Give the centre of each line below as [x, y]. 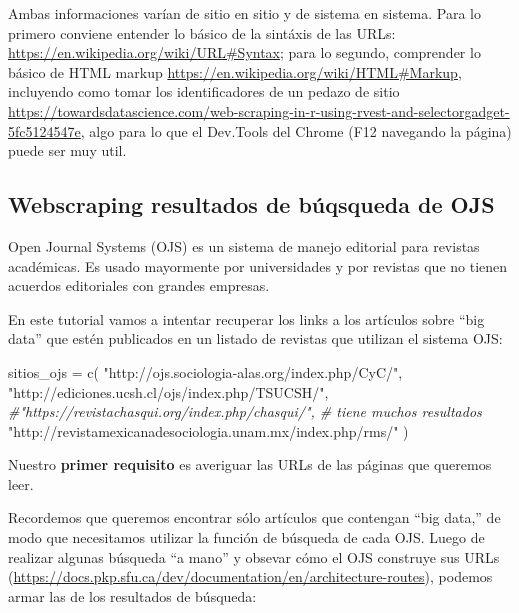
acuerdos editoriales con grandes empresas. [139, 285]
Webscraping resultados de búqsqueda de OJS [251, 204]
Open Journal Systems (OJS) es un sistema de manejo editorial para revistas [244, 245]
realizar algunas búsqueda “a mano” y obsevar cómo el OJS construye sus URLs [254, 556]
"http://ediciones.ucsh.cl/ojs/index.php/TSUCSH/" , [168, 391]
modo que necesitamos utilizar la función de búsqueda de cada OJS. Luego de [246, 537]
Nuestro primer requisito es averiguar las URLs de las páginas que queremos [250, 464]
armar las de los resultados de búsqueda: [132, 595]
